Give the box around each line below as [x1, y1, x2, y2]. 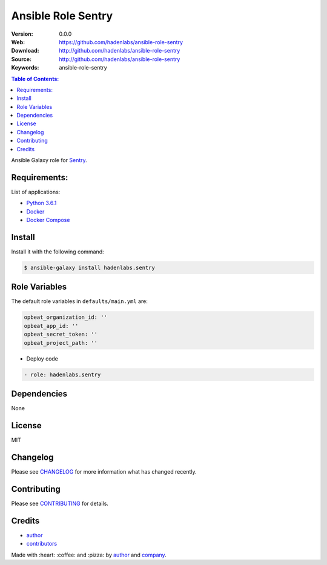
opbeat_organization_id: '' [24, 314, 107, 321]
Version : [11, 30, 33, 38]
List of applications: [11, 188, 61, 195]
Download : [11, 47, 39, 54]
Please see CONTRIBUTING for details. [11, 500, 109, 507]
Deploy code [26, 354, 59, 362]
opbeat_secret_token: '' [24, 331, 98, 338]
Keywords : [11, 64, 39, 71]
